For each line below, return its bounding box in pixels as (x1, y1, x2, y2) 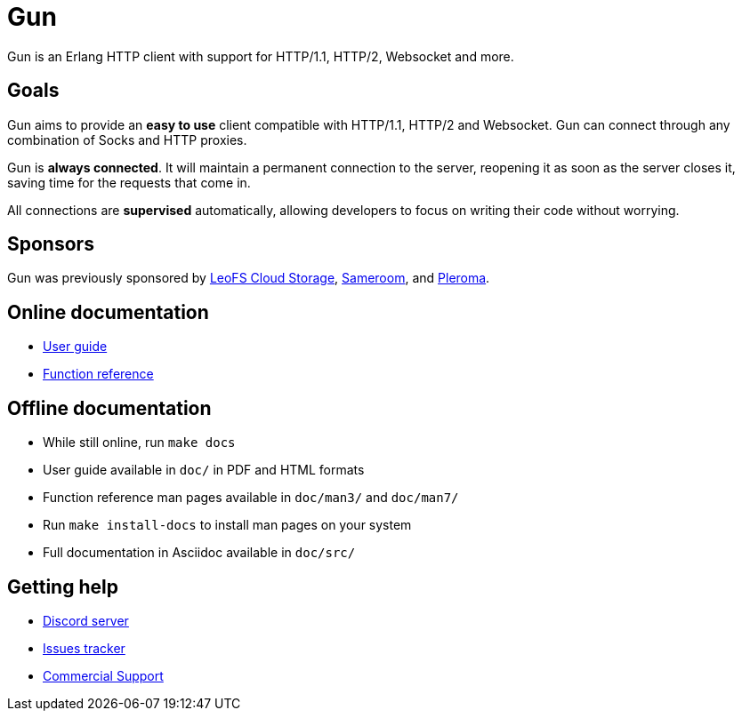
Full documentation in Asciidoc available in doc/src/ (43, 545, 356, 561)
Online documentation (7, 300, 209, 323)
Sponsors (7, 233, 94, 256)
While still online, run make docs (43, 435, 236, 451)
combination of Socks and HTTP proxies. (7, 132, 247, 148)
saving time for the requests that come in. (7, 174, 251, 190)
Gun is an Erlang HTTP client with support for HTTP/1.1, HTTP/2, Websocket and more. (7, 48, 514, 64)
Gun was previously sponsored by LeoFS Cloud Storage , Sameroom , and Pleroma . (7, 270, 490, 286)
